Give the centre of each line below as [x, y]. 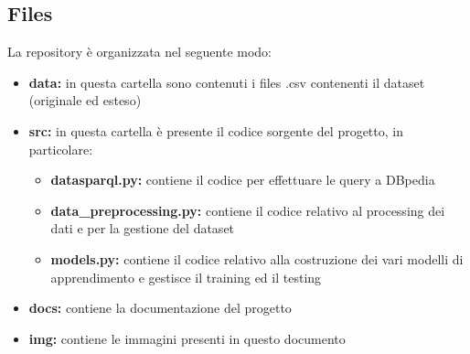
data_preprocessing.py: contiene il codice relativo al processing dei [248, 210]
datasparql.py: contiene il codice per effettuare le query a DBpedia [243, 180]
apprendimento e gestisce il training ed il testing [186, 277]
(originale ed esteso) [85, 100]
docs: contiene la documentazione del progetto [160, 308]
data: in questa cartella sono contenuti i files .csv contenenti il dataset [227, 82]
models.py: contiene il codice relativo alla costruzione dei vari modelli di [257, 258]
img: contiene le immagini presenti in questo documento [187, 338]
